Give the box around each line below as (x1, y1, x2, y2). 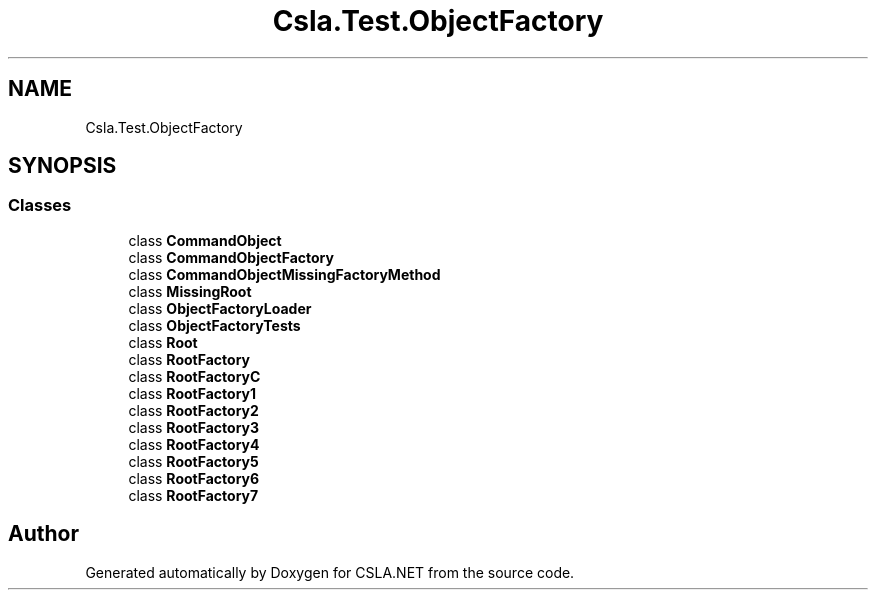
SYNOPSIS (8, 153, 117, 179)
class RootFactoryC (128, 367, 261, 385)
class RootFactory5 (128, 452, 259, 470)
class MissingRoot (128, 282, 252, 300)
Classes (8, 195, 72, 216)
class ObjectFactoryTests (128, 316, 301, 334)
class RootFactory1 (128, 384, 257, 402)
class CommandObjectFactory (128, 248, 334, 266)
